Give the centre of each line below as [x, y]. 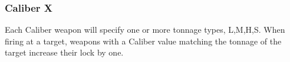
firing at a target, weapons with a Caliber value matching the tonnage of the [143, 41]
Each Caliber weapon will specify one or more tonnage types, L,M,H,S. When [145, 30]
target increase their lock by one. [64, 52]
